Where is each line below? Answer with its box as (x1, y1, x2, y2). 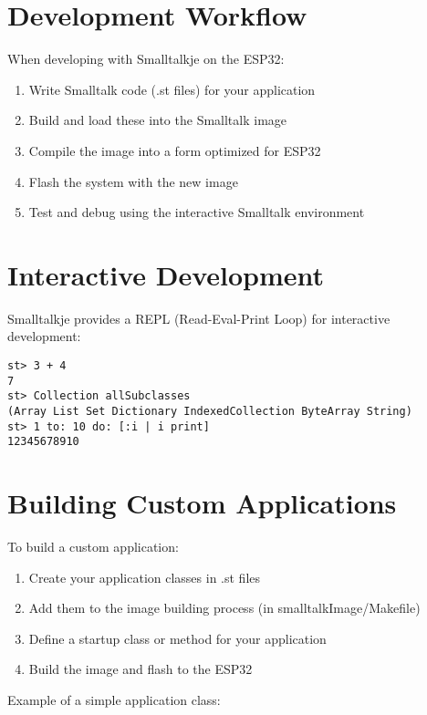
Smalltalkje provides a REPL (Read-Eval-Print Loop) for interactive (7, 308, 391, 327)
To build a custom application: (7, 537, 179, 556)
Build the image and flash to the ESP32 (28, 659, 253, 679)
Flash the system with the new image (28, 171, 238, 191)
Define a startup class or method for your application (28, 628, 327, 648)
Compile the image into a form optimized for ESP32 (28, 140, 321, 160)
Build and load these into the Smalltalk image (28, 110, 287, 130)
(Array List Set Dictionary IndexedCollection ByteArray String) (7, 404, 412, 418)
